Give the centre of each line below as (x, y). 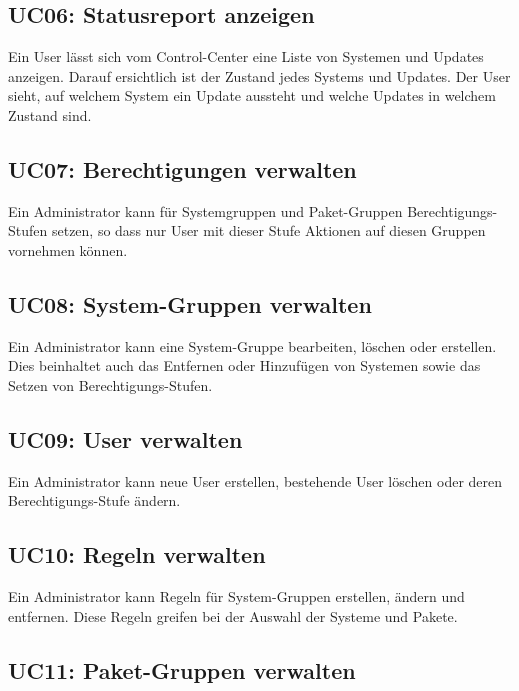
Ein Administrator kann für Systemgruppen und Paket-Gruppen (205, 210)
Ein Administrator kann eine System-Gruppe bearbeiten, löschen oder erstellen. (252, 345)
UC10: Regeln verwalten (137, 554)
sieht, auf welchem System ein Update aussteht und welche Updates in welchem (252, 95)
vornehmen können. (68, 249)
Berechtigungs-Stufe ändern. (94, 500)
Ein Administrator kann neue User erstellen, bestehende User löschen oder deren (255, 480)
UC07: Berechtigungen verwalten (182, 168)
